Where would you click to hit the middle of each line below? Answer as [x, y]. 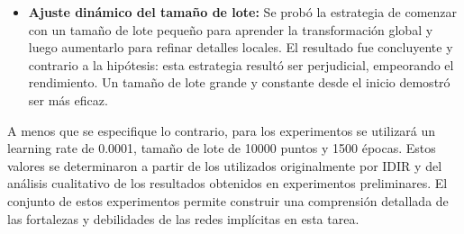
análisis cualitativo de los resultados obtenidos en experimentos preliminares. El [227, 183]
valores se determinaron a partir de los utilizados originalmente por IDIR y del [225, 165]
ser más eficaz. [68, 99]
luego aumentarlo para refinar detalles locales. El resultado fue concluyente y [241, 47]
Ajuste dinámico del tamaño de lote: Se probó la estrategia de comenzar [243, 12]
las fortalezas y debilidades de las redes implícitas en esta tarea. [183, 218]
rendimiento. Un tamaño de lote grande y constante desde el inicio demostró [239, 82]
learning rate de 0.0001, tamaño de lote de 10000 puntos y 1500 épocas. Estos [222, 148]
